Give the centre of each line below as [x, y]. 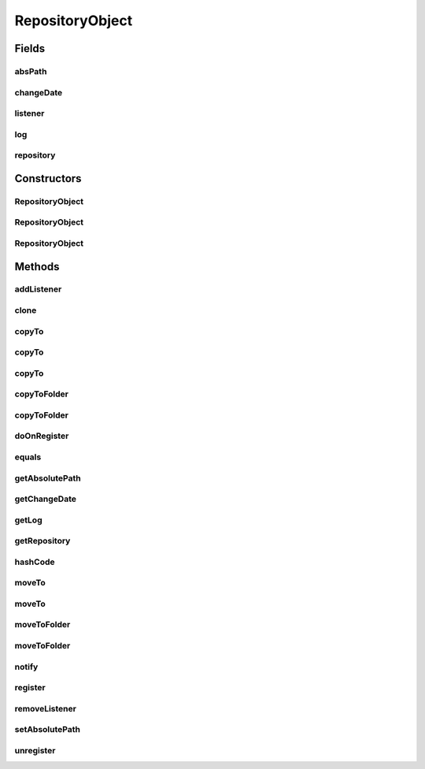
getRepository [42, 541]
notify [26, 667]
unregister [35, 750]
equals [28, 457]
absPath [31, 71]
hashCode [35, 562]
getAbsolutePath [48, 478]
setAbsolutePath [47, 730]
